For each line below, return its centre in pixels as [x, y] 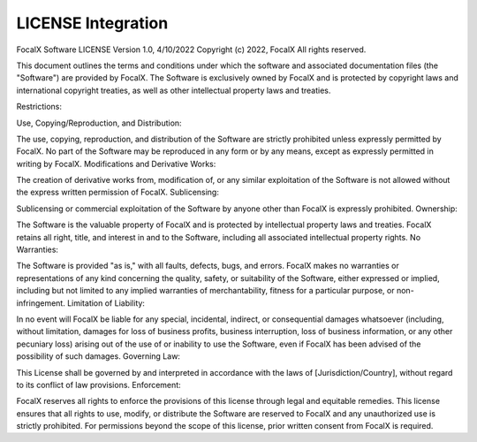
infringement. [41, 303]
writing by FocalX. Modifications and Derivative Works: [116, 164]
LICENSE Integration [92, 23]
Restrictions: [39, 107]
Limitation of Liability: [106, 303]
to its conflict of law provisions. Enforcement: [98, 385]
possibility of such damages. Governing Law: [98, 356]
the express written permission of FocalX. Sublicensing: [118, 192]
